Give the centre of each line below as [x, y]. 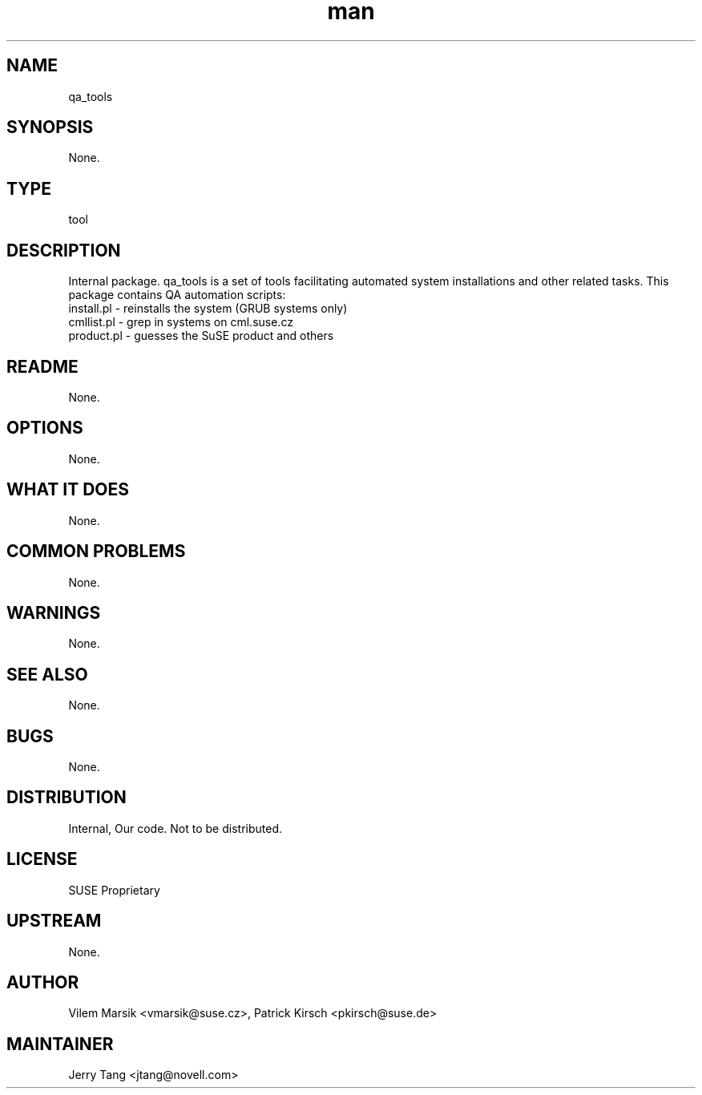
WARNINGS [54, 612]
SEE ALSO [47, 674]
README [42, 366]
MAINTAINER [60, 1044]
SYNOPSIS [50, 127]
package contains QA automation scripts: [177, 295]
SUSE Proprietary [114, 890]
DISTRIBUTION [67, 798]
